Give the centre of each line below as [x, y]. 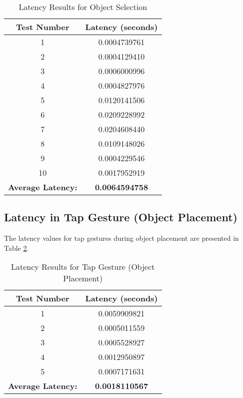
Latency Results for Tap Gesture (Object [83, 267]
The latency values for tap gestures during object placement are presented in [121, 238]
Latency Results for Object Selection [83, 7]
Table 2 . [16, 248]
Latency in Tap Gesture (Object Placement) [121, 217]
